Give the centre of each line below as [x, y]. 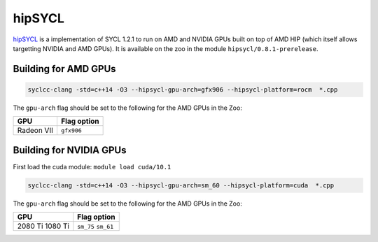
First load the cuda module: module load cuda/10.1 [92, 166]
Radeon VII [35, 131]
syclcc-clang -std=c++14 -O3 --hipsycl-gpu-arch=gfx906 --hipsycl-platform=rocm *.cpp [183, 90]
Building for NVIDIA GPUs [70, 150]
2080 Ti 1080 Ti [43, 226]
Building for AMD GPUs [64, 69]
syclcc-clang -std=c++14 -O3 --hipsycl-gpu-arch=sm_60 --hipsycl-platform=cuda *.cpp [181, 185]
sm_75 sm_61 [96, 227]
